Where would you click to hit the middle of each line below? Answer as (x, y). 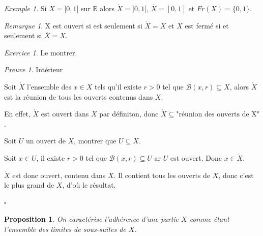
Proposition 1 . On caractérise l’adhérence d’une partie (92, 219)
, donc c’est (236, 175)
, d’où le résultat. (89, 185)
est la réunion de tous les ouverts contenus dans (79, 96)
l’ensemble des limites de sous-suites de (65, 229)
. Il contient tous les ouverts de (162, 175)
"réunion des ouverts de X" (218, 115)
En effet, (17, 114)
